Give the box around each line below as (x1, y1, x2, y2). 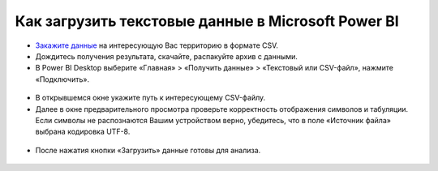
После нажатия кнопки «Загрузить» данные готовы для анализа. (35, 145, 261, 155)
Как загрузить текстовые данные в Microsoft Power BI (15, 12, 399, 30)
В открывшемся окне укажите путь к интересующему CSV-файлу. (35, 93, 266, 103)
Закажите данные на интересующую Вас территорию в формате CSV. (35, 41, 279, 50)
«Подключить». (35, 74, 89, 84)
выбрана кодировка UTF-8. (35, 126, 131, 137)
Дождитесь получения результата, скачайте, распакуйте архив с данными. (35, 51, 298, 61)
